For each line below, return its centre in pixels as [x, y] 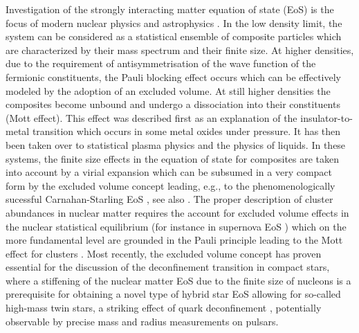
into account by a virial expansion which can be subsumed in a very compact [169, 172]
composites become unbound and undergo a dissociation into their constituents [173, 104]
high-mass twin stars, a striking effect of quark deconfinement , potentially [164, 308]
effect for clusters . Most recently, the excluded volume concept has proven [164, 253]
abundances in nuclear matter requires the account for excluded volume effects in [177, 212]
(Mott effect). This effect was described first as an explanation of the [151, 117]
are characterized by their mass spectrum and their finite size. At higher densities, [180, 49]
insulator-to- [326, 117]
